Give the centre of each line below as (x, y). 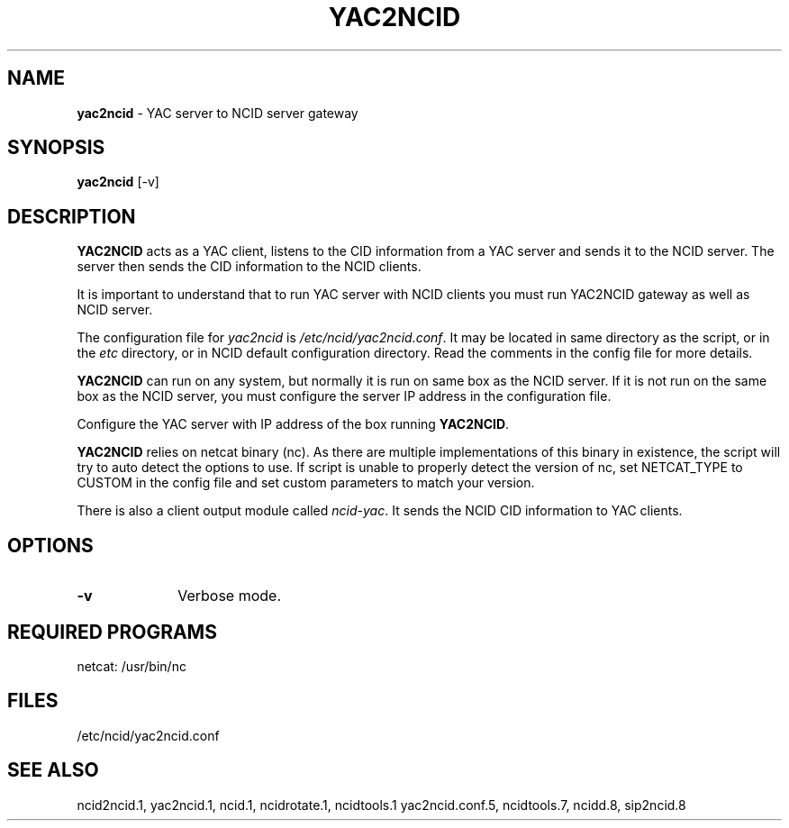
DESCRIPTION (72, 216)
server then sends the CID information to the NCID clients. (249, 267)
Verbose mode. (230, 596)
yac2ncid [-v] (118, 182)
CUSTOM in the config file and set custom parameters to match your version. (306, 483)
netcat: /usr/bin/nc (131, 666)
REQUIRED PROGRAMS (112, 632)
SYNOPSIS (56, 148)
